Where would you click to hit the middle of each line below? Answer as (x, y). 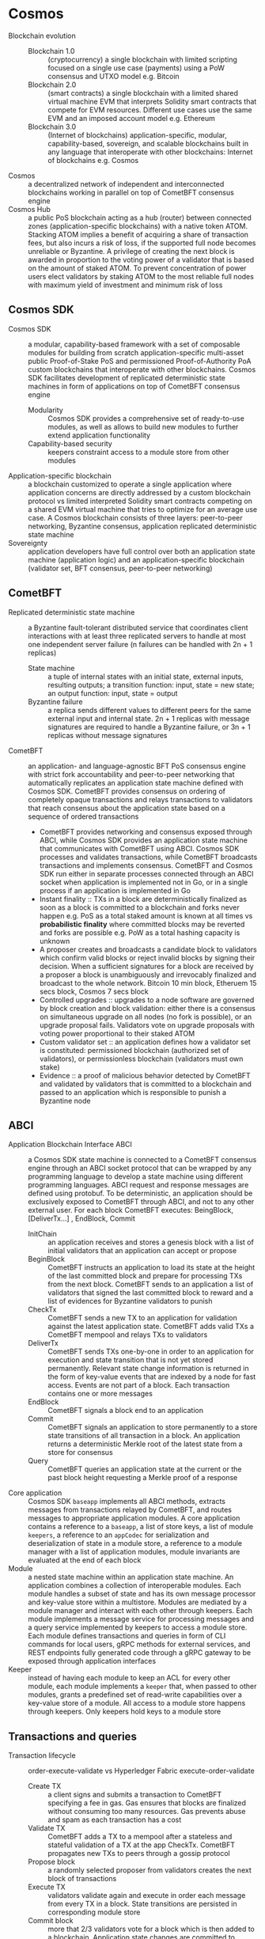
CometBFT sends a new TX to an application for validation (142, 1318)
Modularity (45, 410)
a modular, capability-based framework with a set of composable (134, 344)
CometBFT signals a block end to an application (126, 1411)
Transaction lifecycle (42, 1755)
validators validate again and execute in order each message (147, 1895)
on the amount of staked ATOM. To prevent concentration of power (137, 268)
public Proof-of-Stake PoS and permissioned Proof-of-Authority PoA (140, 361)
